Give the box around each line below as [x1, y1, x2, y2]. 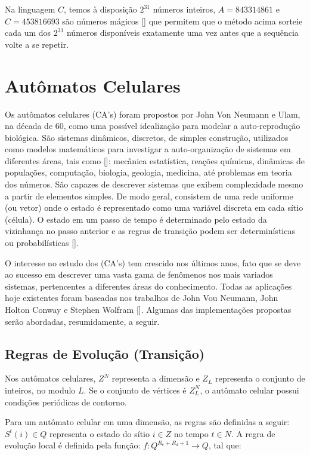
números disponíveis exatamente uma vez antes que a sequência [66, 26, 299, 39]
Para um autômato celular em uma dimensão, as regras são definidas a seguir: [5, 416, 290, 428]
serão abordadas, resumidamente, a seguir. [5, 315, 160, 327]
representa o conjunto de [215, 372, 305, 385]
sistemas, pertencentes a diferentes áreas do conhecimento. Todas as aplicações [5, 279, 292, 292]
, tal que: [208, 439, 241, 451]
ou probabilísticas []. [5, 236, 79, 249]
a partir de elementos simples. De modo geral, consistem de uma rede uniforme [5, 189, 293, 202]
